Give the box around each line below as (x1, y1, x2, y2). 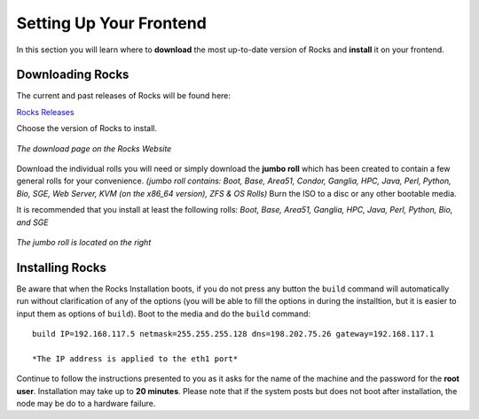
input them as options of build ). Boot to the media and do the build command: (16, 308, 310, 319)
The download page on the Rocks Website (16, 143, 172, 154)
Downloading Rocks (16, 67, 130, 82)
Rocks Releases (16, 106, 75, 117)
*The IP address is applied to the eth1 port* (32, 353, 239, 363)
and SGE (16, 217, 49, 228)
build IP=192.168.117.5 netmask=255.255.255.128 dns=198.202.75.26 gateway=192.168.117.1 (32, 329, 435, 339)
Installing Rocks (16, 260, 106, 275)
